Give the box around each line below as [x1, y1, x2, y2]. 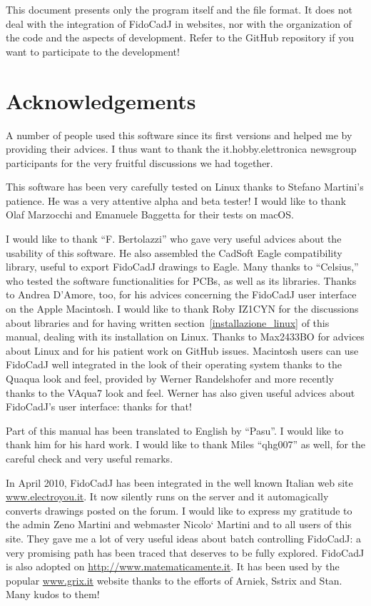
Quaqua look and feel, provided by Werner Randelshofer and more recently [6, 371, 334, 385]
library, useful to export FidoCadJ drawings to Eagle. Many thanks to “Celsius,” [6, 259, 359, 274]
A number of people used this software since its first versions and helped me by [6, 127, 352, 142]
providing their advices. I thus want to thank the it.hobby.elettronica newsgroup [6, 141, 357, 156]
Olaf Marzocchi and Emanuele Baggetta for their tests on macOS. [6, 207, 294, 222]
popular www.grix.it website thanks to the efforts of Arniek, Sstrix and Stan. [6, 572, 342, 587]
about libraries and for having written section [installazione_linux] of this [6, 315, 330, 330]
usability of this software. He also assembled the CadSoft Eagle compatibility [6, 245, 342, 260]
